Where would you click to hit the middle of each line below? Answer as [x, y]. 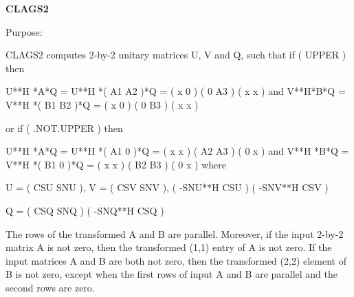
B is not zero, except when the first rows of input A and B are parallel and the [172, 274]
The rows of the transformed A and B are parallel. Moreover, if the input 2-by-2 [175, 233]
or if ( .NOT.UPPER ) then [64, 128]
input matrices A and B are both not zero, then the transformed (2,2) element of [176, 260]
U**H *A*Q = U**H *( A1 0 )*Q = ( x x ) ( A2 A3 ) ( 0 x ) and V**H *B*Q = [177, 151]
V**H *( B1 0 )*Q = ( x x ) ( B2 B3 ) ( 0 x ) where [116, 164]
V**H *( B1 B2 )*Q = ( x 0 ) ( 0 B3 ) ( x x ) [102, 104]
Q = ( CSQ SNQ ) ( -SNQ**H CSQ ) [85, 210]
